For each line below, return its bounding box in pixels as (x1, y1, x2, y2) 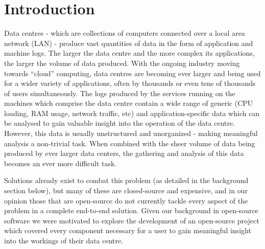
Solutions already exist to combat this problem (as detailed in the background (4, 175, 249, 186)
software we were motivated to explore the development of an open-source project (4, 215, 259, 225)
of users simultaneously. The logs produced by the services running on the (4, 87, 235, 98)
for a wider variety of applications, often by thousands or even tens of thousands (4, 78, 256, 88)
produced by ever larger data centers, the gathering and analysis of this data (4, 148, 244, 159)
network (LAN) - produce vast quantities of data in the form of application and (4, 37, 253, 48)
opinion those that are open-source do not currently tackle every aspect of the (4, 195, 248, 206)
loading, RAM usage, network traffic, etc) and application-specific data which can (4, 107, 260, 118)
